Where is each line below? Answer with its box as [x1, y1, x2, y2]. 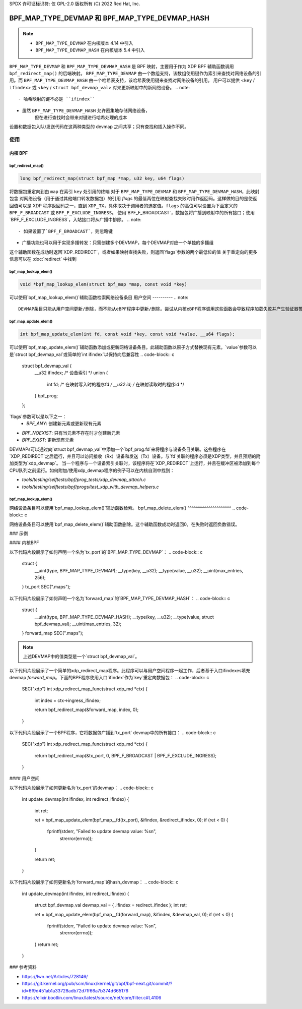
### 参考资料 [9, 964, 37, 970]
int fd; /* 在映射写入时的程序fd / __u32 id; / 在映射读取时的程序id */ [47, 381, 185, 387]
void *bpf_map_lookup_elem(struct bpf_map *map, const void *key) [20, 281, 187, 287]
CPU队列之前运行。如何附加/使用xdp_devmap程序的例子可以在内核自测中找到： [9, 467, 175, 473]
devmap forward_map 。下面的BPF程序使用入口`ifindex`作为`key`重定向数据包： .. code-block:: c [9, 674, 209, 680]
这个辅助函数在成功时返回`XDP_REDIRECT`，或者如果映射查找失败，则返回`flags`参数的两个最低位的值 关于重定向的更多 [9, 249, 258, 255]
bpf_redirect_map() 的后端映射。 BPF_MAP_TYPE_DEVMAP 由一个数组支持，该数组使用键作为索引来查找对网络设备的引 [9, 70, 261, 76]
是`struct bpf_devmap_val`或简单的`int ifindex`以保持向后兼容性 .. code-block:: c [9, 351, 175, 358]
